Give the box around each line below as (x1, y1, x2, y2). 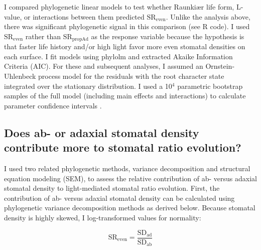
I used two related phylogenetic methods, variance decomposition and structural (4, 163, 250, 173)
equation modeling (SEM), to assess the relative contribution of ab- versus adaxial (4, 173, 257, 183)
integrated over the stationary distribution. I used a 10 (4, 80, 172, 91)
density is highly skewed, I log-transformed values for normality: (4, 212, 201, 222)
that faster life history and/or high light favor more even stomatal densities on (4, 41, 245, 52)
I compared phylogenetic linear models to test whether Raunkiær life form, (4, 2, 234, 12)
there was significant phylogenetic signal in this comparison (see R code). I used (4, 21, 250, 32)
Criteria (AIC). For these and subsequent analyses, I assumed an (4, 61, 203, 71)
